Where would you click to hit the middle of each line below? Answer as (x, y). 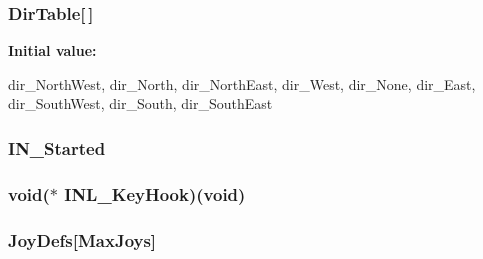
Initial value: (52, 50)
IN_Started (57, 147)
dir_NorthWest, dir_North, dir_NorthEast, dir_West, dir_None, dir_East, (242, 83)
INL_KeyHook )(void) (155, 193)
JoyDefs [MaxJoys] (82, 239)
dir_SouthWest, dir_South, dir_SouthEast (140, 103)
